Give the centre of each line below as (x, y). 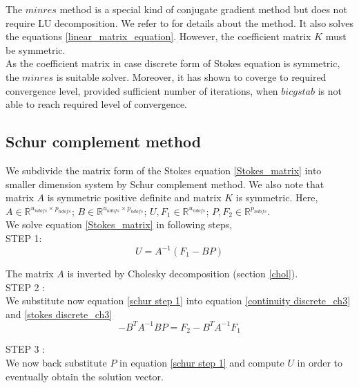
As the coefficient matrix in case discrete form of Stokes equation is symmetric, (173, 63)
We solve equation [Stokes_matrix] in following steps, (119, 224)
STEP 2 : (26, 287)
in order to (320, 362)
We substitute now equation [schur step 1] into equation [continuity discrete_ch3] (178, 301)
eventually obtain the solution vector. (85, 376)
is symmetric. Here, (277, 197)
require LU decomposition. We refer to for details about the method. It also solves (179, 22)
